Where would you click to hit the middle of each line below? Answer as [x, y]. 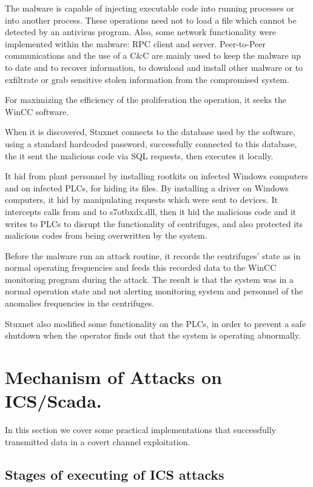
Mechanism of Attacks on [113, 377]
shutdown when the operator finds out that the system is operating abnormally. [153, 335]
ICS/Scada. [53, 401]
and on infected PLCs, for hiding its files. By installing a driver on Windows [147, 187]
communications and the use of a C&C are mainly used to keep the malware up [153, 55]
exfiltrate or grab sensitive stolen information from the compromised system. [147, 79]
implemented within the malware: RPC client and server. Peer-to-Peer [135, 43]
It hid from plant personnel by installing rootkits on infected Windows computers [156, 176]
